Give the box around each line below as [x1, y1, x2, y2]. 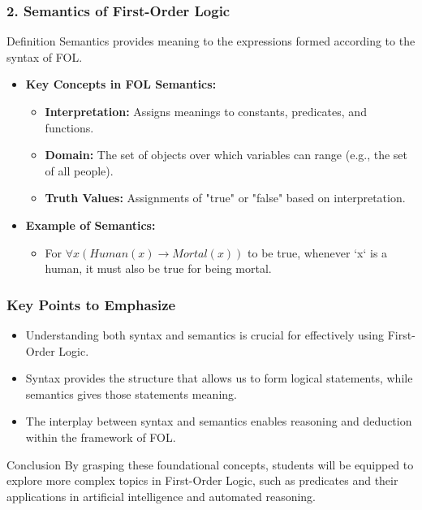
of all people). [45, 162, 114, 179]
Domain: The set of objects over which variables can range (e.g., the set [45, 146, 408, 163]
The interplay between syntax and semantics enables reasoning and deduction [25, 413, 412, 430]
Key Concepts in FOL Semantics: [25, 76, 217, 93]
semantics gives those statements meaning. [25, 385, 237, 402]
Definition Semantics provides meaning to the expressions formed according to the [6, 32, 416, 50]
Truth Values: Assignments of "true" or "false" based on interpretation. [45, 189, 406, 206]
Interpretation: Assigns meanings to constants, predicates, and [45, 103, 367, 119]
